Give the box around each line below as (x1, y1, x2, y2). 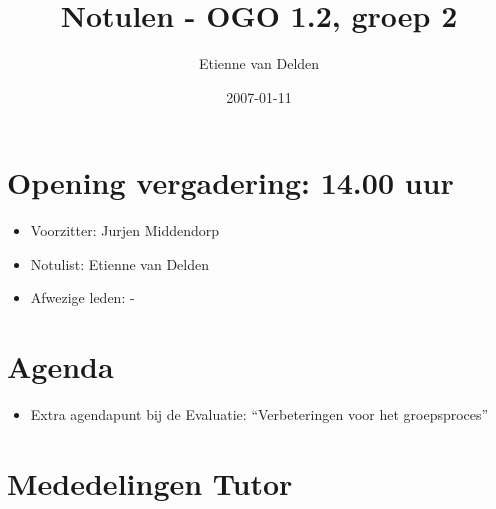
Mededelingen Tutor (7, 462, 293, 503)
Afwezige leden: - (30, 287, 135, 308)
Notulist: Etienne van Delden (30, 253, 210, 274)
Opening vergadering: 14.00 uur (7, 162, 454, 203)
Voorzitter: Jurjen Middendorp (30, 220, 220, 241)
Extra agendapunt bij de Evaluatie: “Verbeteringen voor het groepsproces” (30, 404, 489, 425)
